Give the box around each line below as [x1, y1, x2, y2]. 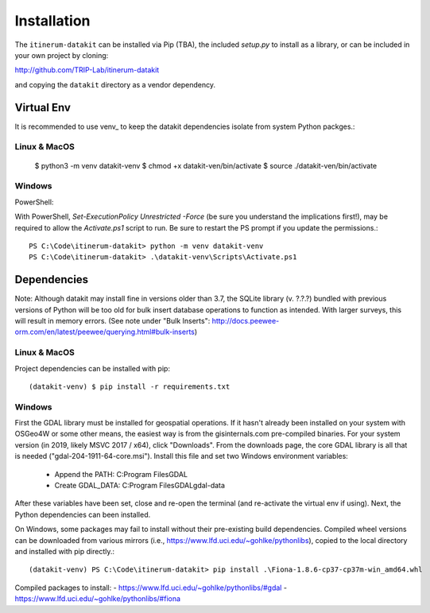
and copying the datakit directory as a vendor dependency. [14, 80, 216, 89]
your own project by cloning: [14, 50, 109, 60]
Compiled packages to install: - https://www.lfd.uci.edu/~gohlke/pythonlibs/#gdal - [14, 583, 288, 592]
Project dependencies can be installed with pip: [14, 363, 171, 373]
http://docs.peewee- [211, 316, 280, 325]
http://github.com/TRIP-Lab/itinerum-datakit [14, 65, 160, 75]
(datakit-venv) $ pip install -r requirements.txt [29, 382, 230, 391]
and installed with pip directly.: [14, 546, 115, 556]
